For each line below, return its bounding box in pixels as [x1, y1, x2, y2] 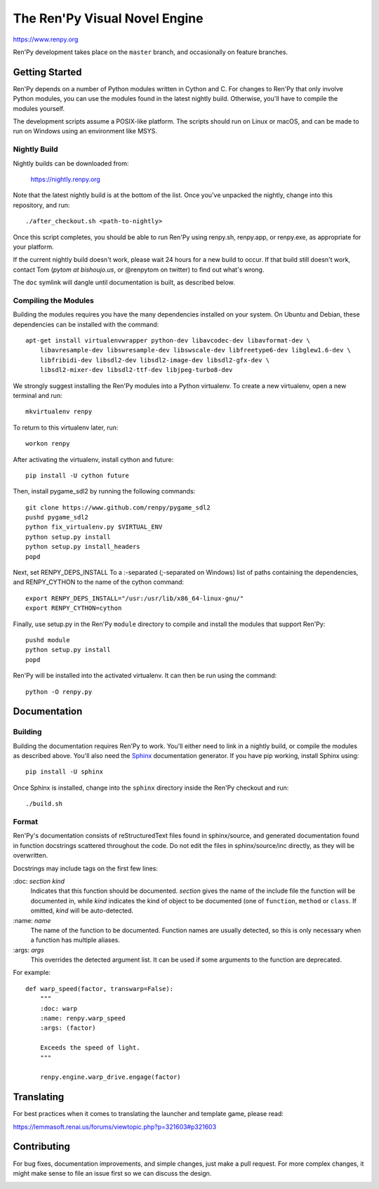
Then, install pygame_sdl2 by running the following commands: [13, 487, 196, 496]
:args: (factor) [39, 1024, 96, 1032]
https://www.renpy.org [13, 35, 79, 44]
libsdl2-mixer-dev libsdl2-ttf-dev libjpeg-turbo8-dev [39, 366, 233, 374]
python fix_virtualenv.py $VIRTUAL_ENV [25, 523, 163, 531]
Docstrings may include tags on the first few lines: [13, 864, 158, 872]
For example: [13, 969, 51, 977]
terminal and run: [13, 391, 62, 399]
